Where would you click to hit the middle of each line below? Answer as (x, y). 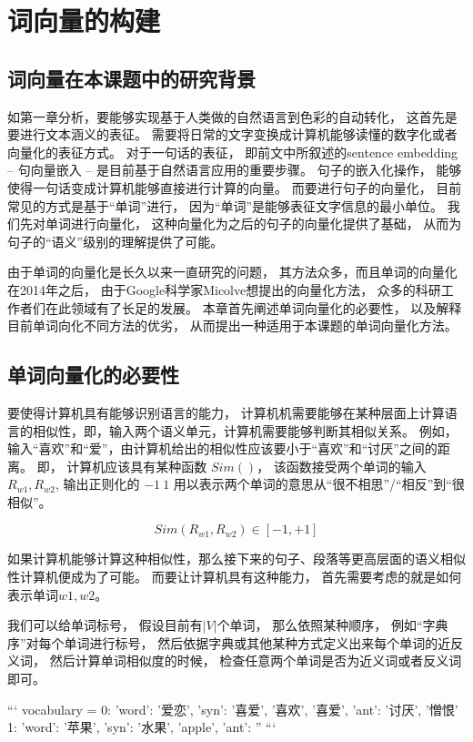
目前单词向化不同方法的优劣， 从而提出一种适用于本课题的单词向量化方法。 (232, 325)
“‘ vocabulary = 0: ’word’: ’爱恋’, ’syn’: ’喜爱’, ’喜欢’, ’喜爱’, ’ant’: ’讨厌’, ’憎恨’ (233, 709)
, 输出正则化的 (97, 484)
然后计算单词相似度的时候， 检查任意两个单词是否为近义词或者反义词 (256, 661)
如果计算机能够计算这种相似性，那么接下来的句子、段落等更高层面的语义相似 (236, 559)
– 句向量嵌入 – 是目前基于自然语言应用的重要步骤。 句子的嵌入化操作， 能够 (235, 170)
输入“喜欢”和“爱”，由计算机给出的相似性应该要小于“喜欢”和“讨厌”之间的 (222, 448)
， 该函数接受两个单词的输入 (342, 466)
